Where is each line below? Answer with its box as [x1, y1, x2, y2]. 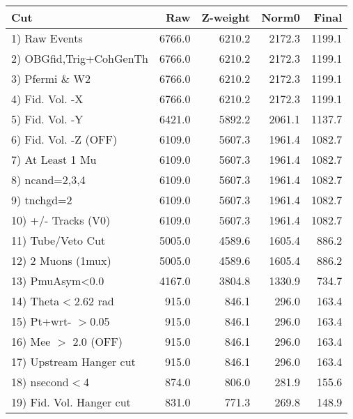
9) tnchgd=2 [11, 192, 72, 208]
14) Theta [11, 293, 60, 309]
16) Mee [11, 333, 51, 349]
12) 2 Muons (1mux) [11, 252, 111, 268]
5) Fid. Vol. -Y [11, 111, 84, 127]
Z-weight [201, 9, 251, 25]
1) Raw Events [11, 30, 83, 46]
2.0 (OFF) [72, 333, 123, 349]
